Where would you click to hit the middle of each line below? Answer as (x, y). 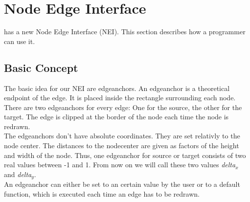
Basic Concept (41, 67)
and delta (18, 174)
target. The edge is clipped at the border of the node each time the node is (116, 117)
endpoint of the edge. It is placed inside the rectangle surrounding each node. (120, 98)
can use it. (20, 41)
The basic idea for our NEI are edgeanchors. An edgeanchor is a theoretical (117, 88)
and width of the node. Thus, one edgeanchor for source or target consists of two (125, 155)
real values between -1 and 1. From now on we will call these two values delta (120, 165)
